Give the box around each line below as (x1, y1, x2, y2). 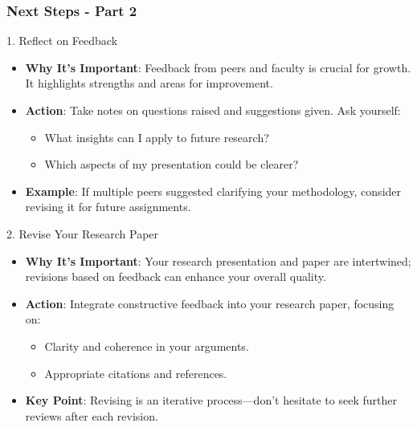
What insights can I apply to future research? (44, 128, 269, 145)
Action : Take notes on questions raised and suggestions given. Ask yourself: (25, 102, 401, 118)
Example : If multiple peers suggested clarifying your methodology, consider (25, 182, 402, 199)
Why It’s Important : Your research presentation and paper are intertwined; (25, 252, 411, 269)
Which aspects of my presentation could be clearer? (44, 156, 299, 173)
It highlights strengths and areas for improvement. (25, 75, 273, 91)
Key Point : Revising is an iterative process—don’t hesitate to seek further (25, 392, 397, 409)
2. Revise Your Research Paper (6, 225, 159, 242)
